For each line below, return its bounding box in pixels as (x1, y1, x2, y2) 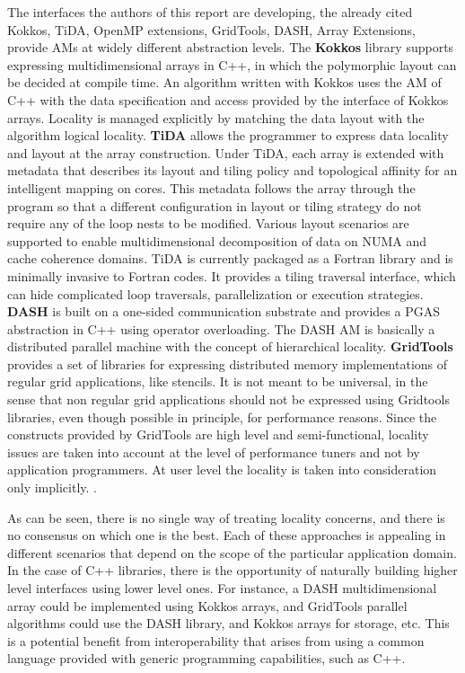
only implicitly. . (7, 478, 97, 497)
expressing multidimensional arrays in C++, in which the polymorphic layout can (7, 55, 457, 74)
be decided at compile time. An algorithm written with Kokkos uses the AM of (7, 73, 442, 92)
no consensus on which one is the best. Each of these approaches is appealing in (7, 526, 446, 545)
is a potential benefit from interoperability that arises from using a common (7, 631, 425, 650)
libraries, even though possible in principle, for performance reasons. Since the (7, 407, 437, 426)
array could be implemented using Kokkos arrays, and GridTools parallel (7, 596, 408, 615)
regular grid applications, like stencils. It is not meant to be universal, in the (7, 372, 428, 391)
